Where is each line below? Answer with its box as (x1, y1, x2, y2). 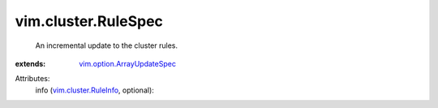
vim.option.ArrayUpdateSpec (79, 58, 176, 68)
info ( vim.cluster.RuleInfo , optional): (35, 85, 154, 95)
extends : (15, 58, 46, 68)
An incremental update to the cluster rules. (35, 41, 178, 50)
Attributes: (15, 74, 50, 84)
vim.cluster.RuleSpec (15, 12, 164, 30)
